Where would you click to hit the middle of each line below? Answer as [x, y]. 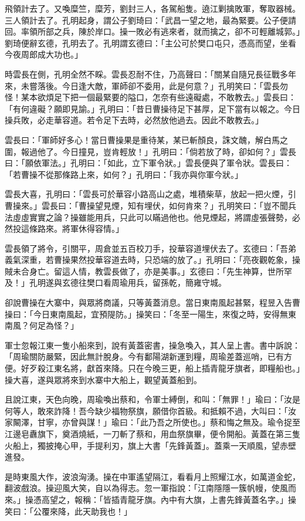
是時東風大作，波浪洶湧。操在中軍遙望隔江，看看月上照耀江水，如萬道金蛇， [152, 476]
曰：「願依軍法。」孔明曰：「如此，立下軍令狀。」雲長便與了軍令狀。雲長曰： [148, 163]
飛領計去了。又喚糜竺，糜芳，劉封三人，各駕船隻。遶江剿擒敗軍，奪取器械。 [152, 8]
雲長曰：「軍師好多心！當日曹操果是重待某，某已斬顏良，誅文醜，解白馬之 [146, 139]
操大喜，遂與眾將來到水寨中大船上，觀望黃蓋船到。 [103, 379]
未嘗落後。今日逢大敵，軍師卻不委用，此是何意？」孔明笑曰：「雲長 [150, 85]
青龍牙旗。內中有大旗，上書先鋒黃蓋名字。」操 [208, 499]
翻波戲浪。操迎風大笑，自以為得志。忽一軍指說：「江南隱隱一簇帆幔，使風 [146, 488]
